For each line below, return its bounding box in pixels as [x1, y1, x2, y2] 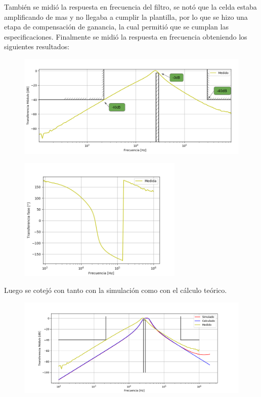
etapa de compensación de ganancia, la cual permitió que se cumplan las [4, 21, 229, 32]
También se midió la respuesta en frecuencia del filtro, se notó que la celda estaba [4, 2, 257, 12]
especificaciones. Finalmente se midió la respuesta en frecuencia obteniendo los [4, 31, 247, 42]
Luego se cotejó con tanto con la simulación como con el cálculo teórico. [4, 285, 227, 295]
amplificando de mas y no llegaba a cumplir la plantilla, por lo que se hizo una [4, 11, 248, 22]
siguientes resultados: [4, 41, 70, 52]
